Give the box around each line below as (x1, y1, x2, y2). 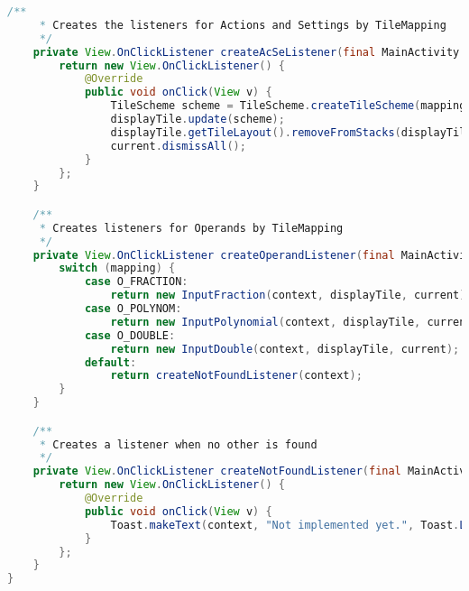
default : (84, 356, 137, 369)
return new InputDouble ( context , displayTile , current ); (110, 342, 460, 356)
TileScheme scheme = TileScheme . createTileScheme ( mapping (110, 99, 466, 113)
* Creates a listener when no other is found (39, 438, 317, 451)
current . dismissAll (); (110, 139, 246, 152)
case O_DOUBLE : (84, 328, 176, 342)
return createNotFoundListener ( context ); (110, 369, 363, 383)
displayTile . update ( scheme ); (110, 113, 285, 125)
